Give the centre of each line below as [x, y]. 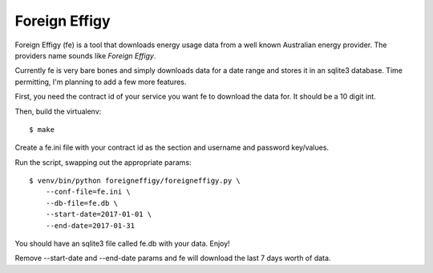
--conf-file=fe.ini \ [88, 192]
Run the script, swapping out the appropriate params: [103, 162]
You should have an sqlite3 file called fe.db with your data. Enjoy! [122, 243]
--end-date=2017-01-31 [90, 225]
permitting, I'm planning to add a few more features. [101, 82]
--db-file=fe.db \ [82, 203]
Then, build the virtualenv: [58, 111]
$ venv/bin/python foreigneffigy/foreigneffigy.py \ [135, 181]
